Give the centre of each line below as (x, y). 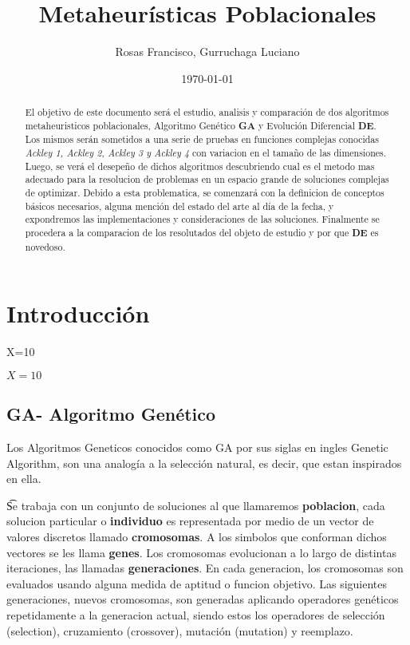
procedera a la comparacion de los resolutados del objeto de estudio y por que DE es (202, 233)
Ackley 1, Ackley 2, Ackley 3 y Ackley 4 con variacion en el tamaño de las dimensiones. (206, 153)
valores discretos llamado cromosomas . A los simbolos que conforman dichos (197, 537)
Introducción (78, 313)
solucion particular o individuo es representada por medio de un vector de (190, 521)
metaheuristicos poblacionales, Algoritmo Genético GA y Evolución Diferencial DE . (201, 125)
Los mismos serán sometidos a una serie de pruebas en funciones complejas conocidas (202, 139)
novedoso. (45, 246)
